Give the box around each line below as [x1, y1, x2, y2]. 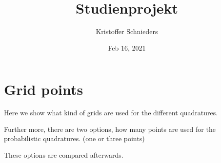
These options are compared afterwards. [4, 150, 123, 160]
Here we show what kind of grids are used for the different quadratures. [4, 108, 218, 118]
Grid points [4, 79, 83, 99]
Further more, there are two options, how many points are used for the [4, 124, 216, 134]
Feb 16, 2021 [108, 42, 146, 53]
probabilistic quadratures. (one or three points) [4, 133, 145, 144]
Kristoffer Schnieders [96, 26, 158, 36]
